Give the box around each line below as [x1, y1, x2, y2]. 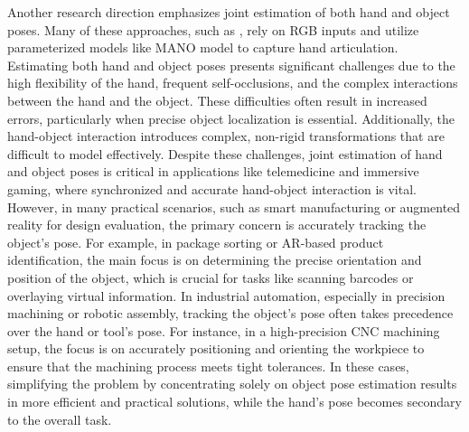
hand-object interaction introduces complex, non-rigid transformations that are [7, 127, 445, 146]
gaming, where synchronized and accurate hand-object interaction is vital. [7, 179, 417, 198]
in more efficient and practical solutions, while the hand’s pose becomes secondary [7, 392, 462, 411]
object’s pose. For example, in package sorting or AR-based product [7, 232, 384, 251]
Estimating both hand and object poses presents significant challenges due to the [7, 55, 455, 74]
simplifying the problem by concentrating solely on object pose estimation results [7, 374, 457, 393]
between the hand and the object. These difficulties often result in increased [7, 90, 427, 109]
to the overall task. [7, 409, 112, 428]
